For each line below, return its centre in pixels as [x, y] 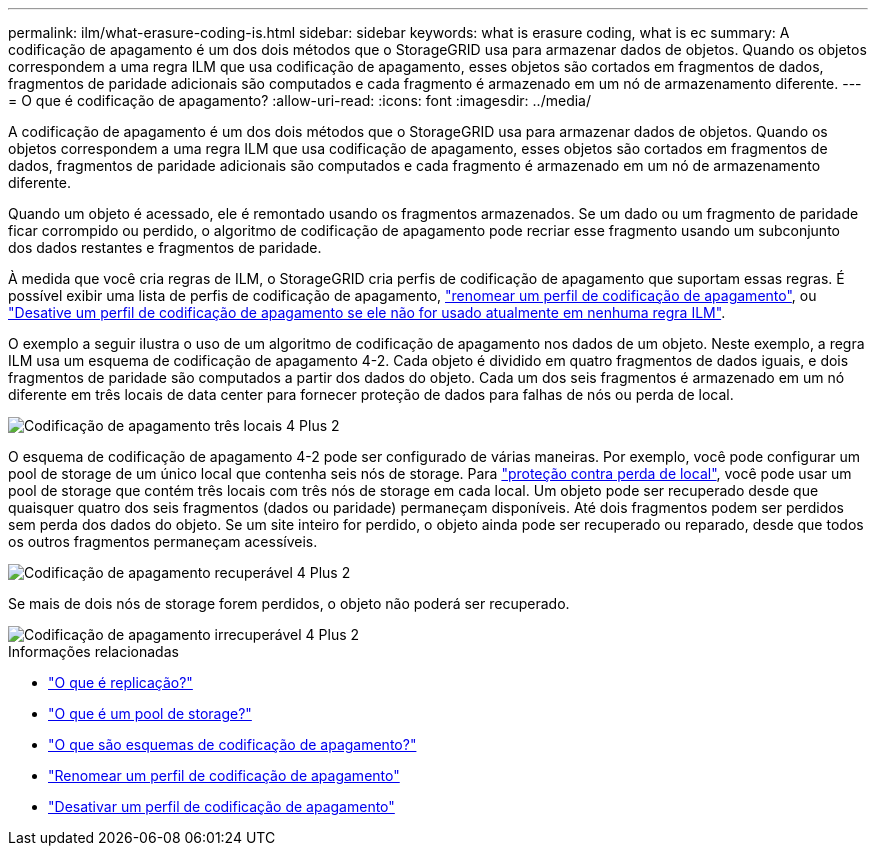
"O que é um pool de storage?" [150, 713]
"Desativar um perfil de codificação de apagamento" [221, 806]
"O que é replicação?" [120, 682]
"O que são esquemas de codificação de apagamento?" [232, 744]
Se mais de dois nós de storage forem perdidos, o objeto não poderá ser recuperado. [289, 603]
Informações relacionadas [93, 651]
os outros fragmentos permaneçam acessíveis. [163, 541]
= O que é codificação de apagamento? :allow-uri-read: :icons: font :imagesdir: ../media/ [299, 100]
